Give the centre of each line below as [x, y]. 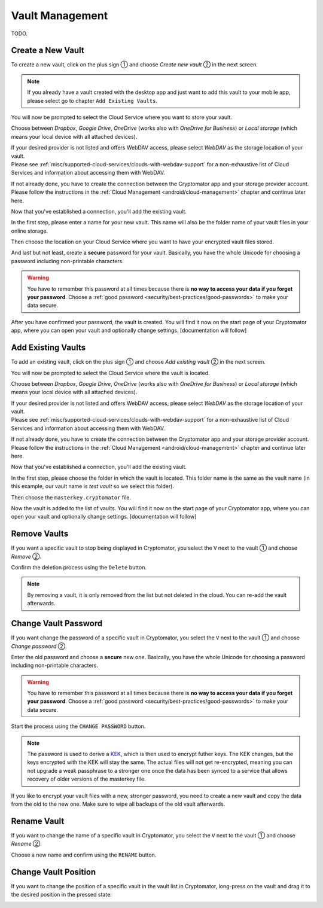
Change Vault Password [57, 624]
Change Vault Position [54, 872]
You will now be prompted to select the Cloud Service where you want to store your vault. [122, 117]
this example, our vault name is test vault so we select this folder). [93, 486]
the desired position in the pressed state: [61, 894]
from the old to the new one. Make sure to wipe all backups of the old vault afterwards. [118, 804]
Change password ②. [39, 646]
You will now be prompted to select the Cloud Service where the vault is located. [110, 373]
